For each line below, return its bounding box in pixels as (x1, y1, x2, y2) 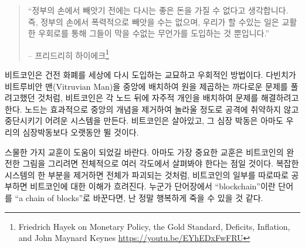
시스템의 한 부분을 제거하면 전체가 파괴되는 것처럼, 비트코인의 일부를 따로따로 (5, 168, 289, 181)
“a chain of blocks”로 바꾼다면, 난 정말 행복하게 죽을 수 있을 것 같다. (15, 191, 263, 203)
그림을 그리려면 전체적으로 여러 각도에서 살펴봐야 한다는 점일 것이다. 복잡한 (22, 157, 299, 169)
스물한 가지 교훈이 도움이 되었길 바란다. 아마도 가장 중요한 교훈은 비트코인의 (5, 145, 284, 158)
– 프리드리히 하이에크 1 (28, 47, 109, 61)
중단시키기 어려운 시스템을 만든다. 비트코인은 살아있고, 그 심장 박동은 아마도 (5, 114, 283, 127)
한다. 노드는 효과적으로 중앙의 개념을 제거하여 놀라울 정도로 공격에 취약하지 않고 (5, 103, 299, 115)
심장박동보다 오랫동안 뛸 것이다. (22, 126, 139, 138)
